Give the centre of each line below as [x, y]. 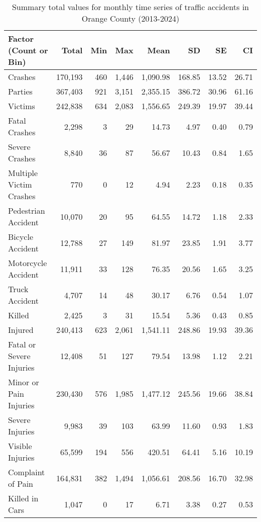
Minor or [24, 382]
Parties [20, 91]
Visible [20, 446]
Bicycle [21, 237]
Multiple [23, 173]
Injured [21, 330]
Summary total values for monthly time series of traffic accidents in [130, 7]
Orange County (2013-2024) [130, 18]
